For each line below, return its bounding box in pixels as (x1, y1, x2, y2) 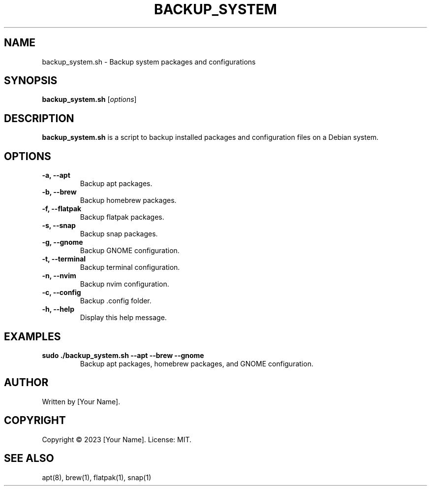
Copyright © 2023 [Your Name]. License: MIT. (42, 435, 192, 444)
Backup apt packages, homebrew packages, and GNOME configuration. (80, 359, 313, 368)
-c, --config (42, 288, 81, 297)
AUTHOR (4, 376, 49, 389)
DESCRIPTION (4, 112, 74, 125)
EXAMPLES (4, 330, 61, 343)
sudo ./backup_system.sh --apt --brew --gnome (42, 351, 204, 359)
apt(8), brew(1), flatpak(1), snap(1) (42, 473, 152, 482)
